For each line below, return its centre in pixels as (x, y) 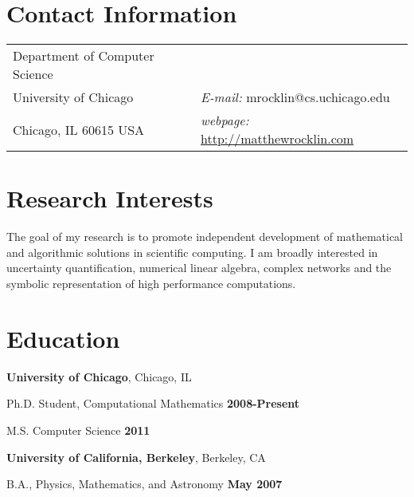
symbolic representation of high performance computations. (151, 284)
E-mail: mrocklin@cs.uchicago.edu (295, 97)
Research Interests (110, 198)
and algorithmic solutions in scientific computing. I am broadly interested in (192, 252)
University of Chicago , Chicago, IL (99, 376)
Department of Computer (84, 56)
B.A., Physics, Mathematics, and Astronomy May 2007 (145, 484)
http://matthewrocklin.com (277, 139)
